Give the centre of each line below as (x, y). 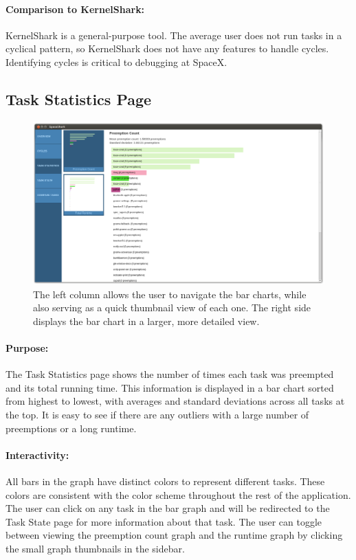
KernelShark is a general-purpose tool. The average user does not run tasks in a (174, 35)
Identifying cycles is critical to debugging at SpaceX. (116, 61)
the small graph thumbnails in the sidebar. (95, 548)
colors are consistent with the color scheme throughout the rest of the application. (178, 494)
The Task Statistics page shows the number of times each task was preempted (170, 374)
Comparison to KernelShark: (75, 9)
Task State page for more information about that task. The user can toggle (164, 521)
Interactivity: (37, 455)
